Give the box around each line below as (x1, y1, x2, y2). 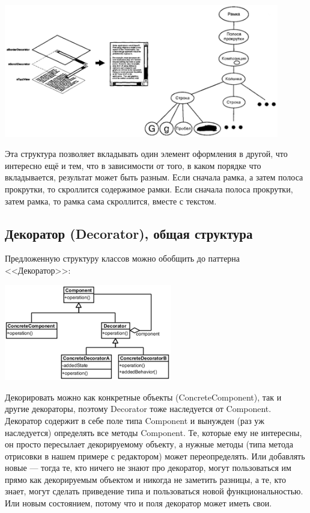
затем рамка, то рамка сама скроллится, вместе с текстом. (5, 194, 217, 207)
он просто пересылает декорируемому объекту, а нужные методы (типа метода (5, 438, 293, 450)
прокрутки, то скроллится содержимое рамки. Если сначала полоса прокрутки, (5, 183, 293, 195)
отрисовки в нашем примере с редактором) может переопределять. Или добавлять (5, 449, 305, 462)
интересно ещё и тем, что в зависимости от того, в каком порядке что (5, 159, 261, 171)
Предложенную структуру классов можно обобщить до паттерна (5, 252, 240, 265)
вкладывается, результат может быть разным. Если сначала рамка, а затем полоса (5, 171, 303, 183)
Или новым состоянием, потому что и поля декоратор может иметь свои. (5, 497, 272, 509)
